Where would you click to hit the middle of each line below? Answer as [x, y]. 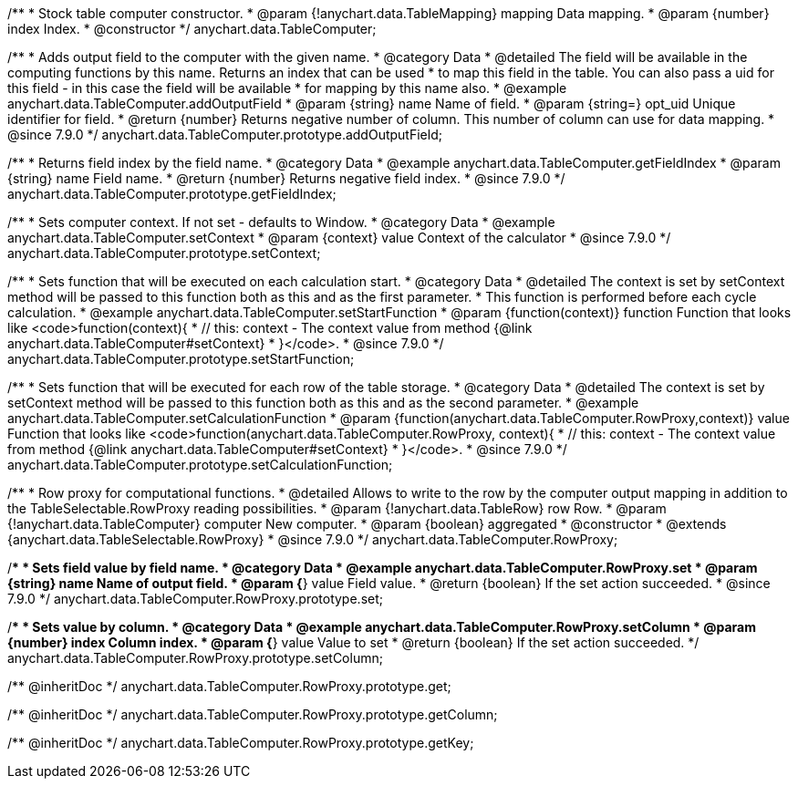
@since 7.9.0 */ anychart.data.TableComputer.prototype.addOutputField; [225, 134]
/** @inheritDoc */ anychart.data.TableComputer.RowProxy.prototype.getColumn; [253, 714]
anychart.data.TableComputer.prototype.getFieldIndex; [172, 194]
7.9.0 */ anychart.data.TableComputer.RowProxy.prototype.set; [195, 599]
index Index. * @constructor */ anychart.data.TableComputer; [192, 29]
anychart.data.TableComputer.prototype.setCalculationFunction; [200, 465]
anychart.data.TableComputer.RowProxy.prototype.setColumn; [195, 658]
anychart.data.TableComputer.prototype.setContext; [164, 253]
